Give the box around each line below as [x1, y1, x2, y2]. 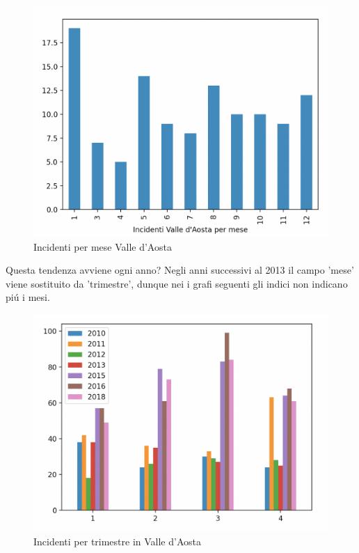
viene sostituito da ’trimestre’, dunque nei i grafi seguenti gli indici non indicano [6, 276, 348, 290]
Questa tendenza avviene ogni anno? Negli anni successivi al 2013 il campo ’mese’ [6, 263, 354, 277]
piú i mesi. [6, 290, 50, 304]
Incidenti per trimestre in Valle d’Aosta [33, 533, 201, 548]
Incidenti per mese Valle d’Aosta [33, 239, 172, 254]
